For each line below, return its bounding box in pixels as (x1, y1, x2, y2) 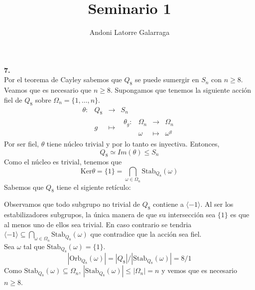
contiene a (153, 199, 184, 209)
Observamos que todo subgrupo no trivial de (4, 199, 140, 209)
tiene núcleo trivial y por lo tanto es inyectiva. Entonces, (46, 138, 220, 148)
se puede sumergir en (134, 74, 199, 85)
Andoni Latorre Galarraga (89, 27, 170, 37)
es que (230, 209, 250, 220)
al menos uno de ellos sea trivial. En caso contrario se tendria (4, 219, 192, 229)
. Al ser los (200, 199, 234, 209)
